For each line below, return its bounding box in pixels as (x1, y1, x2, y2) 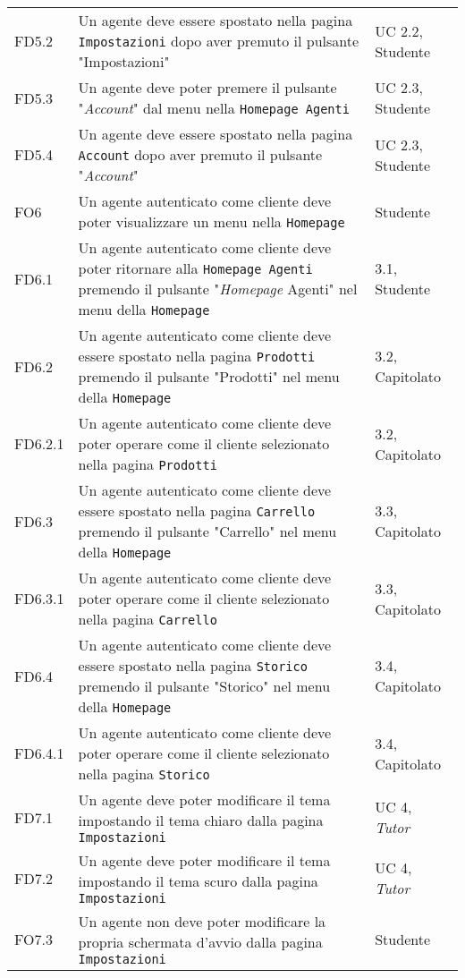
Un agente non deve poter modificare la (78, 911, 326, 931)
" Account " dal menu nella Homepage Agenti (78, 98, 350, 118)
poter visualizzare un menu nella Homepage (78, 211, 345, 232)
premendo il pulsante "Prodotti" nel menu (78, 366, 340, 387)
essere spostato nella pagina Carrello (78, 500, 316, 521)
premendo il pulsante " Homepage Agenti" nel (78, 278, 358, 299)
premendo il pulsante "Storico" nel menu (78, 676, 331, 696)
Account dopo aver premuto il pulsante (78, 144, 323, 165)
